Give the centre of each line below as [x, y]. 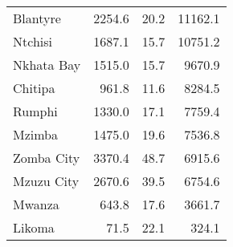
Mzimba [36, 134]
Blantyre [37, 18]
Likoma [34, 227]
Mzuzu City [46, 181]
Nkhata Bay [47, 65]
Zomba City [47, 158]
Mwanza [36, 204]
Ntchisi [33, 41]
